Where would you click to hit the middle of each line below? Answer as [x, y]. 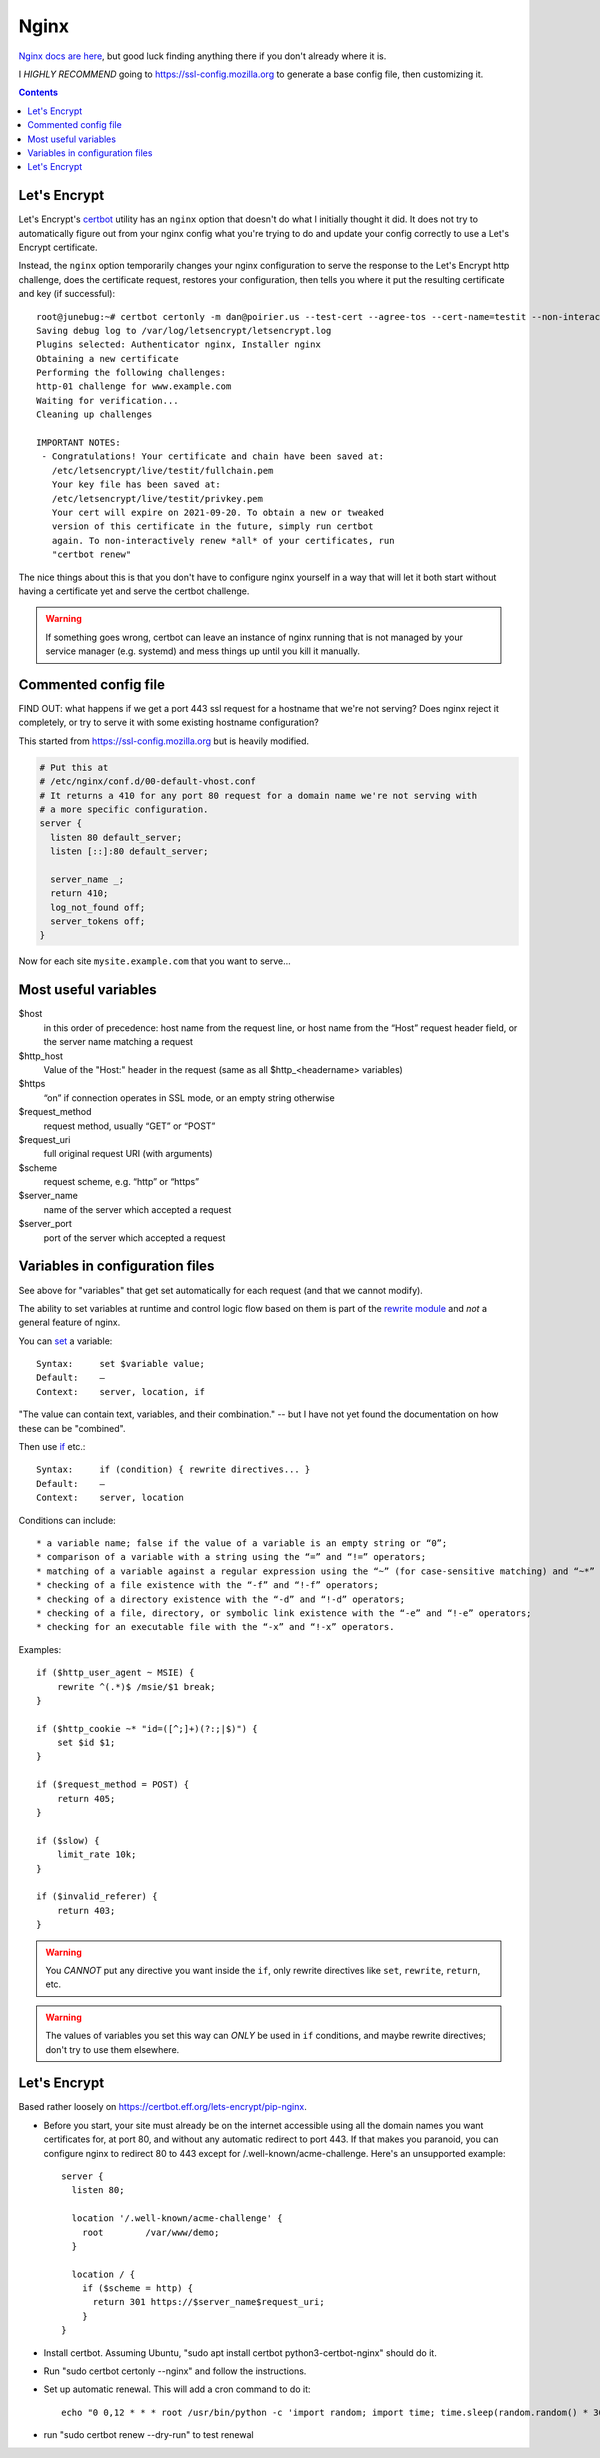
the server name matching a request [118, 1042]
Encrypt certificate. [58, 247]
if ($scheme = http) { [137, 2288]
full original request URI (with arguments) [128, 1154]
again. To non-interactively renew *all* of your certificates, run [223, 540]
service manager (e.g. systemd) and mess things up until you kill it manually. [202, 651]
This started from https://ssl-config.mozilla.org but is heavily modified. [164, 741]
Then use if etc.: [52, 1447]
